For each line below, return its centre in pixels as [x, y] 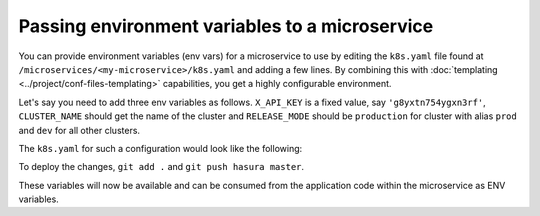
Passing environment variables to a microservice [226, 26]
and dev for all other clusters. [79, 130]
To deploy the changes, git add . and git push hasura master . [161, 167]
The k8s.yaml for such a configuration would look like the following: [160, 148]
